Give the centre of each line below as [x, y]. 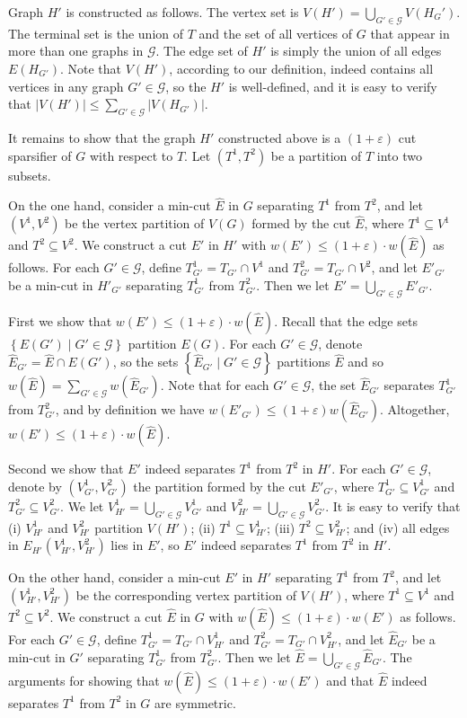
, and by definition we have [130, 409]
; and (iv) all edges [398, 527]
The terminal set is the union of [96, 33]
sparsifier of [40, 155]
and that [350, 680]
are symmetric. [195, 702]
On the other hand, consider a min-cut [115, 577]
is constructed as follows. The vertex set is [182, 12]
